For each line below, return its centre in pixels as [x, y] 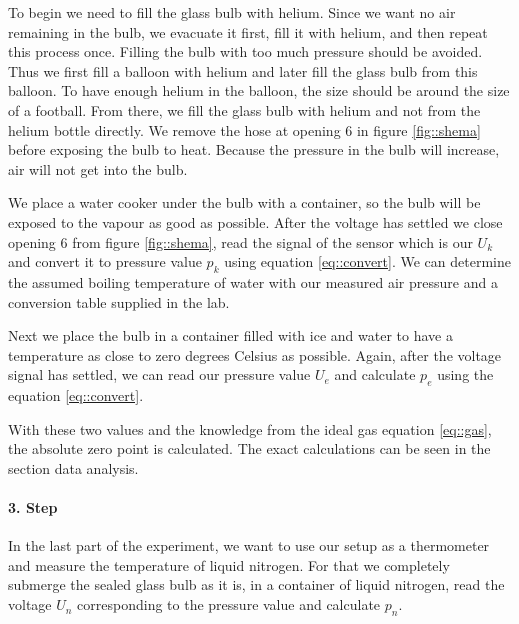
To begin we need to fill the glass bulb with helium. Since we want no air [232, 12]
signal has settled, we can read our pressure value [159, 374]
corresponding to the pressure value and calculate [229, 604]
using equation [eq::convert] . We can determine [367, 261]
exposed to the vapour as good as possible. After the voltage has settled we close [255, 221]
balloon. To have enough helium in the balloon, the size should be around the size [259, 90]
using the [465, 374]
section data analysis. [73, 467]
